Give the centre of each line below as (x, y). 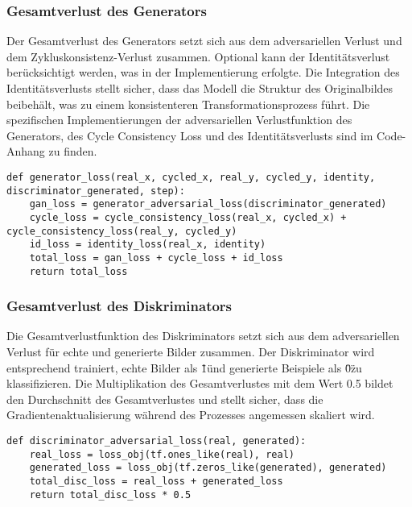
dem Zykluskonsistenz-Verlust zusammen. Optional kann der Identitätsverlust (198, 56)
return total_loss (78, 271)
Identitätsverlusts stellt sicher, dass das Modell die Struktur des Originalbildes (200, 88)
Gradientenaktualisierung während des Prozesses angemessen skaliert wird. (191, 415)
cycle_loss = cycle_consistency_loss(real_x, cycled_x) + (188, 217)
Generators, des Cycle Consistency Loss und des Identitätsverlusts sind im (190, 135)
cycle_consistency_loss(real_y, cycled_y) (122, 231)
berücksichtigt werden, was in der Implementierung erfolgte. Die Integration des (203, 72)
